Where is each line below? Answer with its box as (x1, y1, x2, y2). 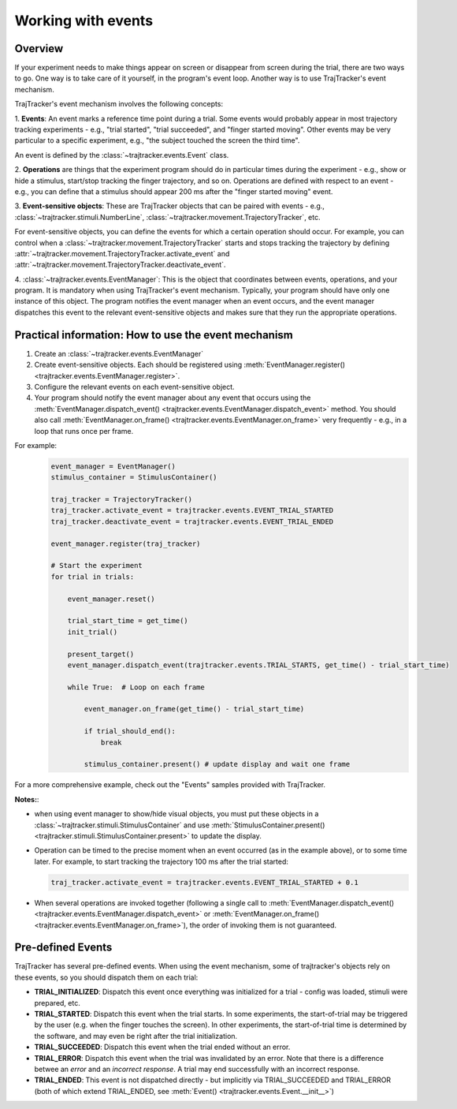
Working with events (14, 12, 154, 29)
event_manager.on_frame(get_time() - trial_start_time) (84, 704, 305, 714)
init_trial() (67, 627, 118, 637)
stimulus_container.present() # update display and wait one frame (84, 760, 351, 769)
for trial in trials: (50, 572, 135, 581)
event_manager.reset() (67, 594, 155, 603)
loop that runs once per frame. (34, 426, 134, 435)
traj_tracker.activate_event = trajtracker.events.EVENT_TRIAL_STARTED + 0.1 (50, 878, 359, 887)
